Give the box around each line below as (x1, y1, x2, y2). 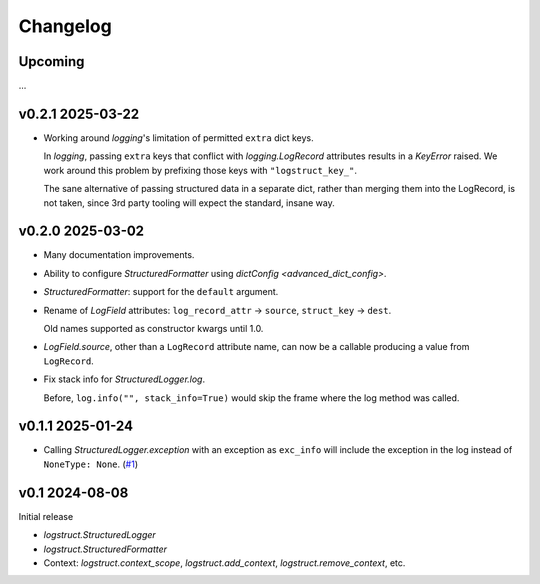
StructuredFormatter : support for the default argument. (43, 286, 279, 298)
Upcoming (18, 53, 85, 70)
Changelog (18, 15, 112, 37)
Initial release (18, 510, 74, 522)
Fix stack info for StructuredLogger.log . (43, 373, 206, 385)
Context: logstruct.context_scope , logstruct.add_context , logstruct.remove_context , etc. (43, 556, 406, 569)
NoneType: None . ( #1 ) (43, 458, 139, 470)
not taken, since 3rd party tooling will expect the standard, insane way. (43, 196, 335, 209)
